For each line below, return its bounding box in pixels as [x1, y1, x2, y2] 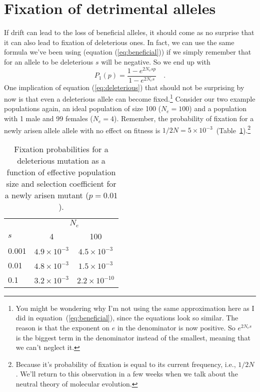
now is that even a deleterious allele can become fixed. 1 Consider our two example [4, 92, 255, 104]
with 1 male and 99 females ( [4, 113, 93, 124]
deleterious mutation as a [17, 154, 105, 166]
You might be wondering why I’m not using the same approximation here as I [15, 302, 254, 313]
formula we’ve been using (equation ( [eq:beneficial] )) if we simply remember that [4, 47, 251, 57]
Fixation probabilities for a [14, 143, 108, 155]
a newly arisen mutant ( [4, 189, 89, 201]
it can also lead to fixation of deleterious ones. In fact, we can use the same [4, 37, 234, 47]
